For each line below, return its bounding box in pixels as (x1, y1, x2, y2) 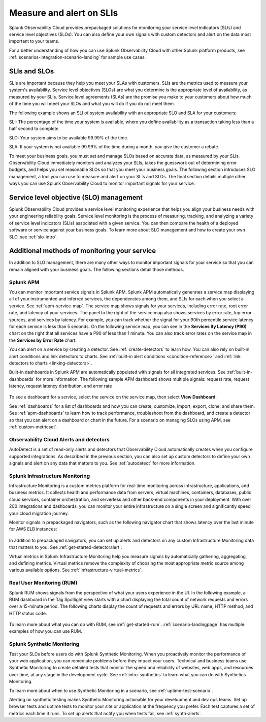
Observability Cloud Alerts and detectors (9, 436, 110, 443)
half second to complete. (9, 126, 60, 131)
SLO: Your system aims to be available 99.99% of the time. (9, 134, 129, 140)
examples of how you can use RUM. (9, 628, 82, 634)
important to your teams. (9, 38, 59, 44)
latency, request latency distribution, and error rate (9, 383, 112, 389)
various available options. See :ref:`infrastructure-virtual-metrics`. (9, 567, 143, 573)
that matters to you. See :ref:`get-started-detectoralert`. (9, 544, 123, 550)
